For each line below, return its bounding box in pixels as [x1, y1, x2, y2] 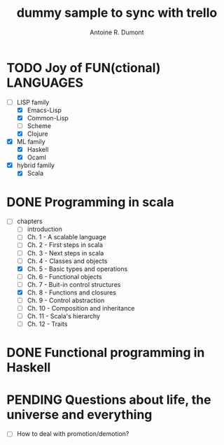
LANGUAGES [6, 75, 84, 90]
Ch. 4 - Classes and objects [27, 257, 108, 265]
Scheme [27, 121, 52, 130]
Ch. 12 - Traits [27, 320, 68, 328]
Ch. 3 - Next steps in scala [27, 248, 104, 257]
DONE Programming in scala [6, 194, 174, 210]
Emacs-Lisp [27, 106, 62, 114]
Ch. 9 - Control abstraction [27, 296, 105, 304]
